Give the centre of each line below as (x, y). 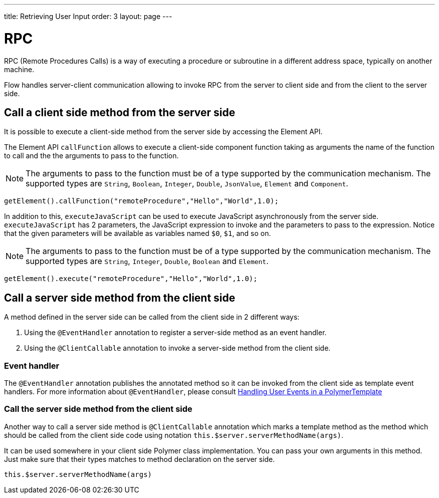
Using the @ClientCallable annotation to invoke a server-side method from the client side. (177, 348)
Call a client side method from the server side (120, 112)
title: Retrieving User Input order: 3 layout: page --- (88, 16)
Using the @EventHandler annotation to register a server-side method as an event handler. (175, 333)
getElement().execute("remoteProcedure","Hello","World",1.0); (131, 279)
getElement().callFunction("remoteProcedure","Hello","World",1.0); (141, 201)
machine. (19, 69)
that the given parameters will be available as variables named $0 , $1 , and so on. (138, 233)
